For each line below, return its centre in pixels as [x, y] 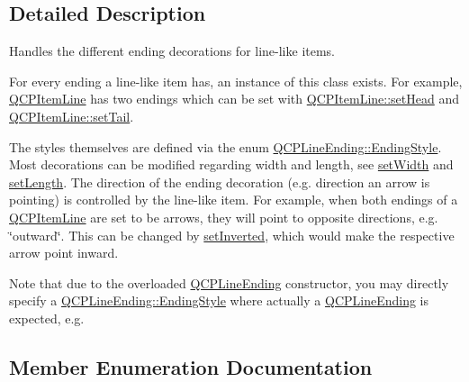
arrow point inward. [64, 253]
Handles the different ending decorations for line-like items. [172, 51]
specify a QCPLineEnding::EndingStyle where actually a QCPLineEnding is [219, 300]
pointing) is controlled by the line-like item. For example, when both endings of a [234, 200]
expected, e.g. [47, 318]
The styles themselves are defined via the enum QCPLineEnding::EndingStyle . [225, 146]
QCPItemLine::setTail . [72, 116]
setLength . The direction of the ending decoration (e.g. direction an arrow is [220, 182]
